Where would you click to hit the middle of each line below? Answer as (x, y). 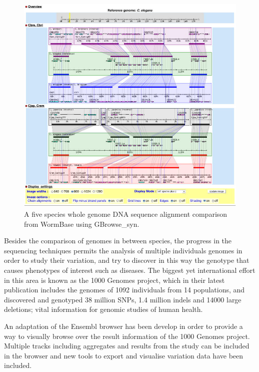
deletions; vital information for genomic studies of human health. (103, 309)
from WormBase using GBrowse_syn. (82, 224)
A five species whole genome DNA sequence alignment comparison (126, 214)
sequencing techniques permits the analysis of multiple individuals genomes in (123, 250)
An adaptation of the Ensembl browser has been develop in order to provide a (123, 326)
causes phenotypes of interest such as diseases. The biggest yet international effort (130, 270)
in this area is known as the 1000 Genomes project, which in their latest (114, 280)
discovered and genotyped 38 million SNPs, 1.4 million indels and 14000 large (123, 299)
